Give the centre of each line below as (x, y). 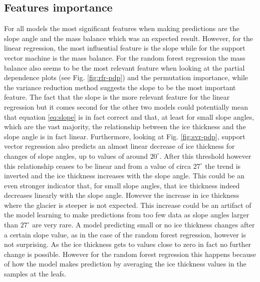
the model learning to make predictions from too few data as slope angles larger (127, 215)
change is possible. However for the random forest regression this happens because (130, 254)
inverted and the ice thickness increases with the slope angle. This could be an (124, 176)
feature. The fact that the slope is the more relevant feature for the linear (117, 97)
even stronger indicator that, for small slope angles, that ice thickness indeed (122, 185)
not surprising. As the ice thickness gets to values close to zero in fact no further (128, 244)
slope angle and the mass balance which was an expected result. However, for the (129, 38)
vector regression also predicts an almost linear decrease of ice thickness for (119, 146)
